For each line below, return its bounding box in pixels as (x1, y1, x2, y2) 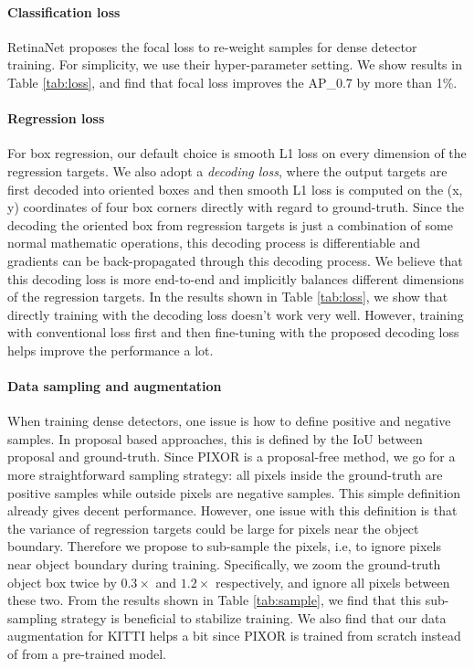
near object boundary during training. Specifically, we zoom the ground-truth (7, 555, 441, 574)
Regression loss (7, 109, 105, 128)
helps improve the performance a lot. (7, 340, 214, 359)
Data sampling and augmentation (7, 377, 222, 396)
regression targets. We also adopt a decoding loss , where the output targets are (7, 161, 448, 180)
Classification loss (7, 2, 121, 21)
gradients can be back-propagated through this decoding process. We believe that (7, 250, 463, 270)
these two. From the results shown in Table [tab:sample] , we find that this (7, 590, 422, 610)
